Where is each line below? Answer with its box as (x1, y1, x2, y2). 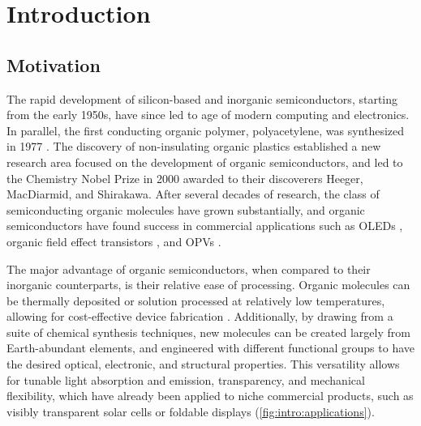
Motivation (6, 52, 101, 77)
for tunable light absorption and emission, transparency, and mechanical (6, 371, 365, 388)
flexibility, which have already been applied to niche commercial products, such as (6, 387, 414, 404)
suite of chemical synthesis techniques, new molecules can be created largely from (6, 323, 410, 340)
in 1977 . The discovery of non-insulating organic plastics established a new (6, 138, 381, 155)
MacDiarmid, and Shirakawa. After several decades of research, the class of (6, 185, 380, 202)
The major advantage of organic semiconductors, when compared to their (6, 260, 371, 277)
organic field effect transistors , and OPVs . (6, 232, 221, 249)
